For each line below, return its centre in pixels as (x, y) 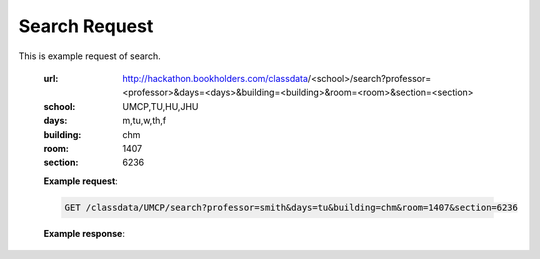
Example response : (84, 233)
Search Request (86, 26)
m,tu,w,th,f (144, 121)
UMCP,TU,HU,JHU (160, 106)
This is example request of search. (89, 56)
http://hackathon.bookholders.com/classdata (215, 78)
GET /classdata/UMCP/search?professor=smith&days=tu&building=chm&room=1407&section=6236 (291, 207)
